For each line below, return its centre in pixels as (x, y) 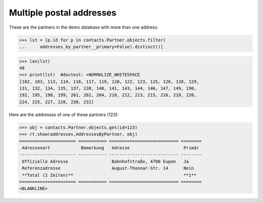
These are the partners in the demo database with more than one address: (84, 27)
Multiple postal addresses (63, 13)
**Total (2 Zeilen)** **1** (109, 175)
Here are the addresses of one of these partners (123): (64, 115)
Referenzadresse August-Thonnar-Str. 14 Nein (108, 168)
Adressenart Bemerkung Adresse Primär (111, 148)
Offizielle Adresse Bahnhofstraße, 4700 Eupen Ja (105, 161)
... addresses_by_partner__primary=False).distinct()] (91, 47)
